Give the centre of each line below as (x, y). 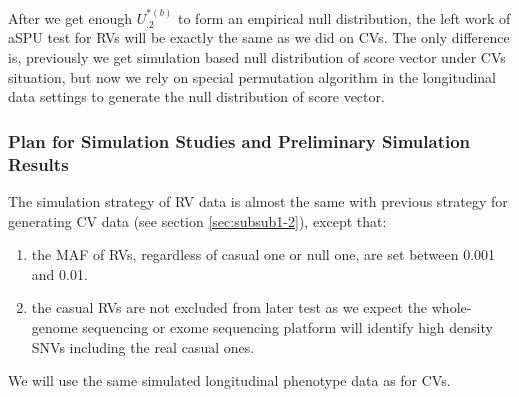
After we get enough (70, 17)
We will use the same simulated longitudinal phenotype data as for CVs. (229, 380)
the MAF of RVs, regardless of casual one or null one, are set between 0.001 (263, 254)
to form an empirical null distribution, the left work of (344, 17)
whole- (451, 307)
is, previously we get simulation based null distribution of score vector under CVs (257, 57)
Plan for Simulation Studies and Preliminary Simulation (239, 140)
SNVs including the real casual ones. (143, 346)
